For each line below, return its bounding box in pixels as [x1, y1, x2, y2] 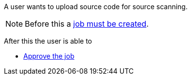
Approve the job [23, 52, 74, 60]
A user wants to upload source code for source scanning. [4, 2, 188, 11]
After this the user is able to [4, 37, 92, 45]
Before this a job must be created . [25, 19, 149, 29]
